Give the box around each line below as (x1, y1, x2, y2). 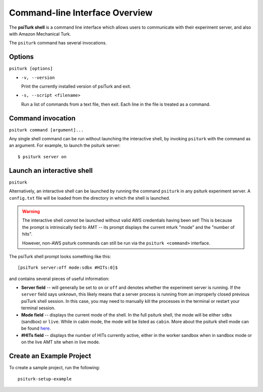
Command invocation (9, 114, 75, 122)
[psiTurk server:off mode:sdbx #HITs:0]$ (18, 265, 118, 270)
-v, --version (21, 75, 55, 80)
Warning (22, 208, 40, 214)
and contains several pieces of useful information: (9, 276, 110, 281)
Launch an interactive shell (9, 166, 93, 175)
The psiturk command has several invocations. (9, 40, 107, 46)
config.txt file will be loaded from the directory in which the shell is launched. (9, 195, 170, 201)
